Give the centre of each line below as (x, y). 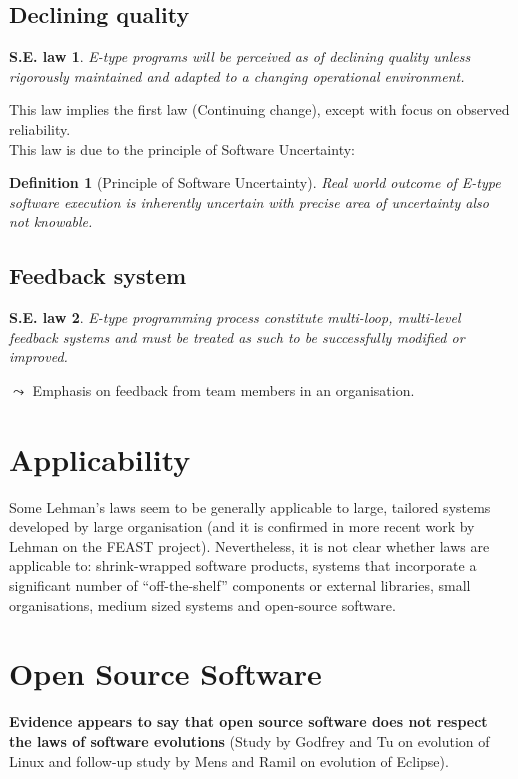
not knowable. (51, 221)
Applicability (100, 458)
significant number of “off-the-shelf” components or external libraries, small (240, 585)
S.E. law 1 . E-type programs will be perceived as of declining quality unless (240, 56)
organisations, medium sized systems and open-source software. (202, 604)
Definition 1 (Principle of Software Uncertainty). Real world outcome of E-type (255, 182)
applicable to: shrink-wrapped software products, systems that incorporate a (243, 565)
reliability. (40, 128)
